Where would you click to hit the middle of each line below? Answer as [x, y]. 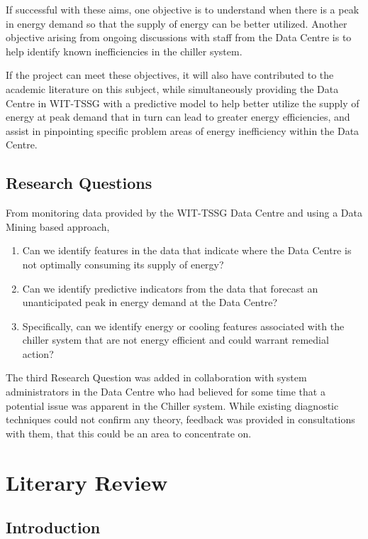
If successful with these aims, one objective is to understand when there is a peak [183, 9]
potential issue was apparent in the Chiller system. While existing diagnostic [172, 405]
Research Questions [79, 183]
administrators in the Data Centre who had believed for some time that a [166, 392]
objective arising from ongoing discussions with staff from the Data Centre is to [179, 37]
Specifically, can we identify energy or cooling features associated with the [183, 326]
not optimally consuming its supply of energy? [123, 264]
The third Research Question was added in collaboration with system [156, 377]
